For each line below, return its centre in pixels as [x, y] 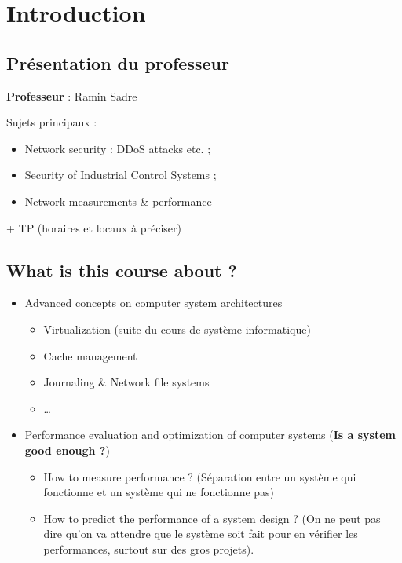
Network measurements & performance [118, 201]
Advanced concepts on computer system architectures [153, 303]
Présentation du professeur [118, 62]
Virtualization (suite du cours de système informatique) [177, 329]
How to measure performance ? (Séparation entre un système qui [200, 476]
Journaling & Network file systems [126, 382]
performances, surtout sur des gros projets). [149, 548]
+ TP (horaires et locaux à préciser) [94, 227]
